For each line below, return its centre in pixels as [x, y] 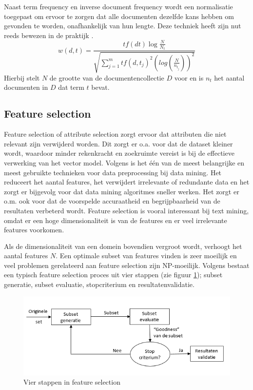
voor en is [189, 77]
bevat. [100, 87]
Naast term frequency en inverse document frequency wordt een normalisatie [118, 6]
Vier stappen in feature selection [72, 382]
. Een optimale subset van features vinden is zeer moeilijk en [146, 256]
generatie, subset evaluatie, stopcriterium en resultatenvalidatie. [99, 284]
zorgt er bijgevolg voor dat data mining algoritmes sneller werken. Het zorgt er [122, 191]
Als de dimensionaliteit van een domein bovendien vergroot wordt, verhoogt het [123, 246]
